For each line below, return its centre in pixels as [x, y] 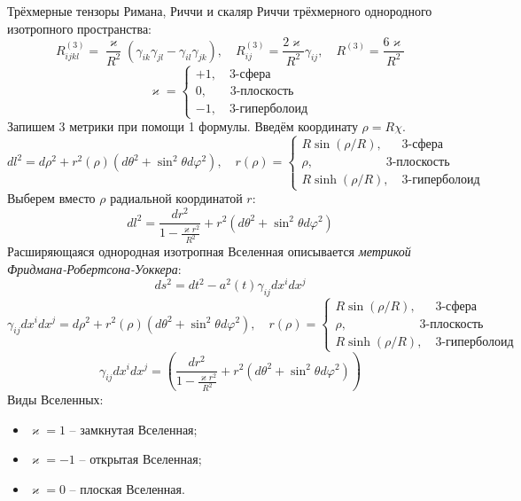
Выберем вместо [51, 198]
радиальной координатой [176, 198]
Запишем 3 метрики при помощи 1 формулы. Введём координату [183, 126]
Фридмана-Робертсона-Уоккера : [94, 268]
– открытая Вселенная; [140, 459]
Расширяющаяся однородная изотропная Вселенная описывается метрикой [209, 251]
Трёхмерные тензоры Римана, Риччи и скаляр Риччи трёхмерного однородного [220, 11]
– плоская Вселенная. [127, 488]
